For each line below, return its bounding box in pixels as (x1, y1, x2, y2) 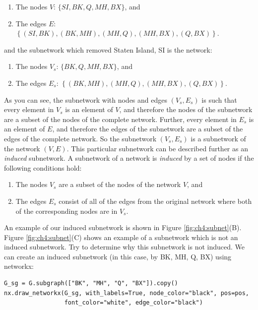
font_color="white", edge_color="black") (64, 299, 203, 307)
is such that (201, 94, 237, 105)
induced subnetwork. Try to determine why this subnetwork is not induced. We (4, 242, 245, 252)
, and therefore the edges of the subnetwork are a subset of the (52, 124, 243, 134)
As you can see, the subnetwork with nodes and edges (4, 94, 167, 105)
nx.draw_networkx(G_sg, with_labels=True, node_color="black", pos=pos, (4, 289, 249, 297)
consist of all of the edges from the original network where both (59, 195, 252, 206)
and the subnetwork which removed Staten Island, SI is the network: (4, 44, 212, 55)
